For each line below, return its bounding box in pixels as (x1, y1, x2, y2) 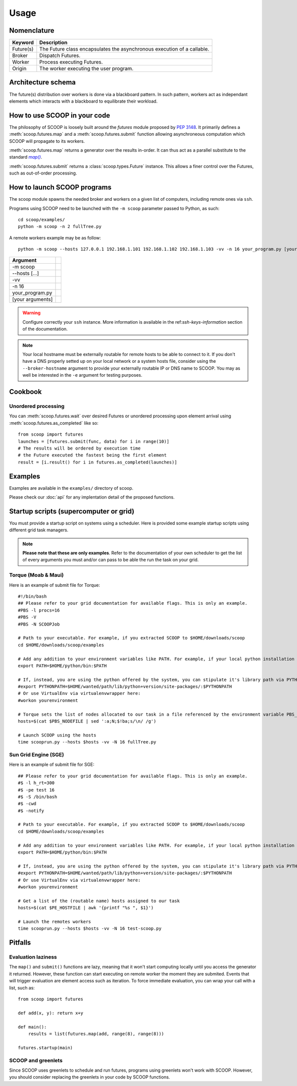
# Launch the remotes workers (18, 918, 92, 924)
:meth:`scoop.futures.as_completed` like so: (9, 420, 99, 426)
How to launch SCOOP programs (9, 183, 111, 192)
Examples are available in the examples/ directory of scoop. (9, 485, 134, 491)
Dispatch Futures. (39, 52, 81, 59)
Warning (22, 310, 41, 316)
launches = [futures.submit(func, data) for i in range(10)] (18, 439, 169, 444)
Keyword (12, 39, 34, 46)
